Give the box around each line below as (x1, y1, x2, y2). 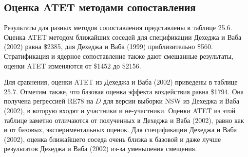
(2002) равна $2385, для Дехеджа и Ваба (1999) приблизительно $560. (4, 41, 213, 52)
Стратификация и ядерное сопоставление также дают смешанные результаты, (4, 51, 234, 61)
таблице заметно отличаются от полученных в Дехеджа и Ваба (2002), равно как (4, 115, 244, 125)
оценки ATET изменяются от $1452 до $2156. (4, 60, 141, 70)
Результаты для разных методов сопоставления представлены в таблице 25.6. (4, 22, 232, 33)
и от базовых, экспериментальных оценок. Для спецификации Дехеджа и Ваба (4, 124, 237, 135)
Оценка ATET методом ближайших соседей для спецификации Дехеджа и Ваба (4, 32, 242, 42)
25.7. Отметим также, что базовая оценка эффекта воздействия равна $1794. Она (4, 86, 244, 96)
